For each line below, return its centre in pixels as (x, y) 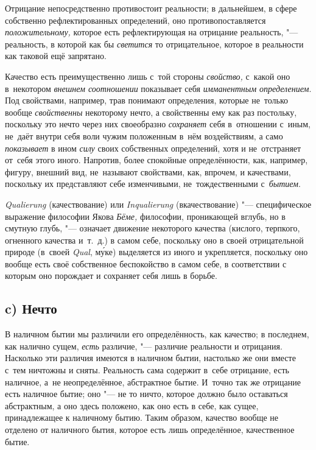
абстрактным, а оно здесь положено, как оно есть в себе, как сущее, (132, 405)
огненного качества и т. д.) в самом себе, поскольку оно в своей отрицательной (154, 240)
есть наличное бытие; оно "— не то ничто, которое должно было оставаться (146, 394)
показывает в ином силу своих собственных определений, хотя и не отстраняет (153, 148)
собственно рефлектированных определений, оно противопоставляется (135, 20)
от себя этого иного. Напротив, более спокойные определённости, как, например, (156, 160)
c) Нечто (31, 308)
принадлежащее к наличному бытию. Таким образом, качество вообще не (142, 417)
